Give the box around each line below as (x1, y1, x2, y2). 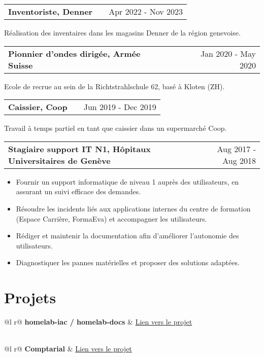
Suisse (8, 59, 33, 71)
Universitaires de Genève (8, 154, 111, 166)
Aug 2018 (222, 154, 256, 166)
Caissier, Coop (8, 101, 68, 113)
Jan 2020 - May (200, 47, 256, 59)
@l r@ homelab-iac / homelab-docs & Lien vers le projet (4, 316, 192, 327)
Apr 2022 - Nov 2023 (109, 6, 183, 17)
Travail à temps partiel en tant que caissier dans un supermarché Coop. (4, 123, 227, 133)
